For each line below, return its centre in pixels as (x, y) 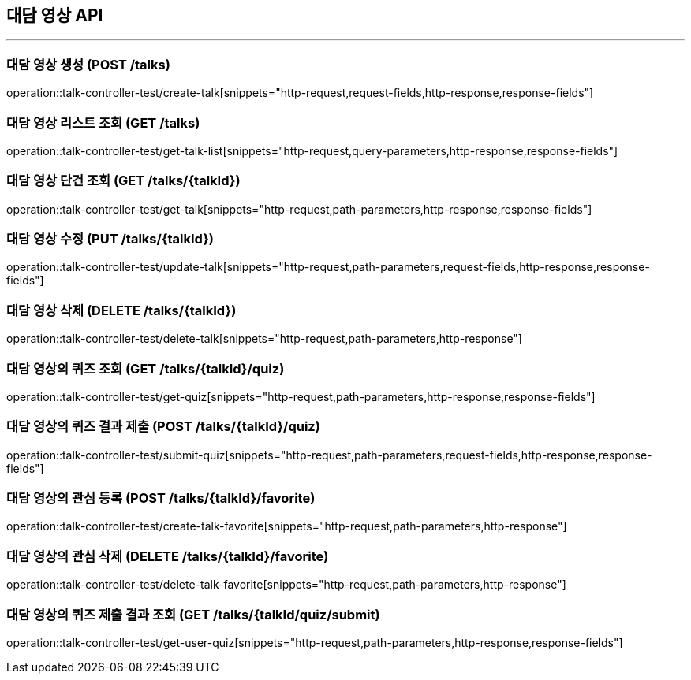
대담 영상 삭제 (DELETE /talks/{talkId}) (121, 310)
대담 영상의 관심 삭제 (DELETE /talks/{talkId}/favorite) (168, 556)
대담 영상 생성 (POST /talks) (88, 64)
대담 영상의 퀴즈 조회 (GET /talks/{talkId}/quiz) (146, 368)
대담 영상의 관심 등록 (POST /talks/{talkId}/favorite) (161, 498)
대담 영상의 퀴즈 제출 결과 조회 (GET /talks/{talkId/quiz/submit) (193, 614)
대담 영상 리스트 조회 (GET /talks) (103, 123)
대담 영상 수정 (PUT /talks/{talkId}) (110, 239)
